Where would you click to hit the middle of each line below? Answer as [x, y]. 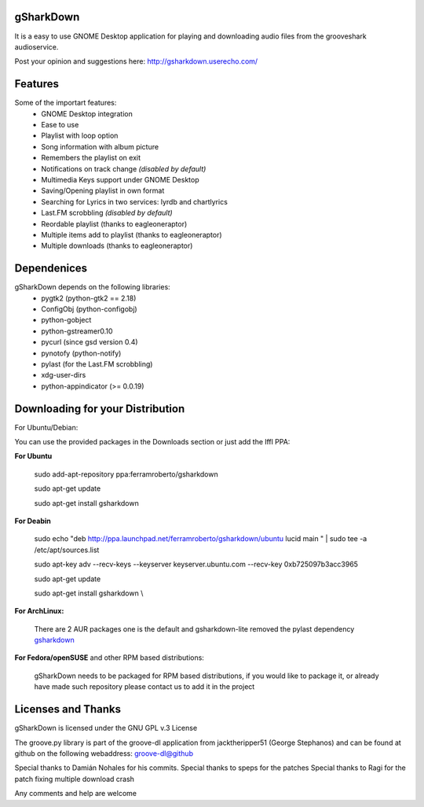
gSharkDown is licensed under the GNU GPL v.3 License [106, 728]
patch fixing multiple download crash [75, 779]
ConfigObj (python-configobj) [89, 309]
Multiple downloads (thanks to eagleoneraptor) [117, 246]
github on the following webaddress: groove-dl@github [104, 753]
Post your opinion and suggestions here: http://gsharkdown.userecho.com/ [136, 61]
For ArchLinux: [39, 611]
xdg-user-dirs [64, 375]
